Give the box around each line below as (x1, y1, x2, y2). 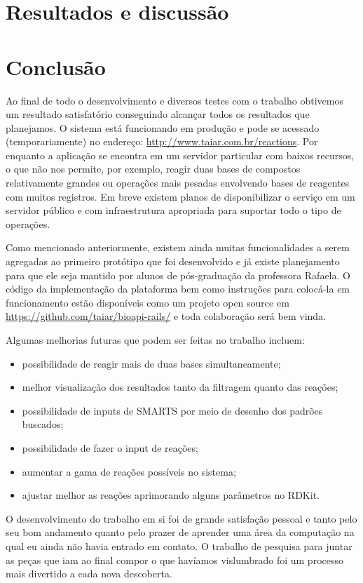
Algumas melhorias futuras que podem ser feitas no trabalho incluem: (6, 333, 305, 347)
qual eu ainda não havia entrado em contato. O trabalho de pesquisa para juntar (6, 538, 352, 553)
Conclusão (6, 52, 106, 81)
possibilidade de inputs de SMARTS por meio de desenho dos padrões (22, 403, 323, 417)
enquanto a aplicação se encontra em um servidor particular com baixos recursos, (6, 147, 355, 162)
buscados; (22, 417, 64, 431)
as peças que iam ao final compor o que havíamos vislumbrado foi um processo (6, 552, 343, 567)
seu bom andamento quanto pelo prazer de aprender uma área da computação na (6, 525, 355, 540)
